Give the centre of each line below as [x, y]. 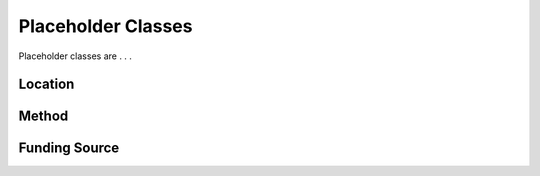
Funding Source [69, 148]
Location [46, 84]
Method [43, 116]
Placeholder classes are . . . [75, 56]
